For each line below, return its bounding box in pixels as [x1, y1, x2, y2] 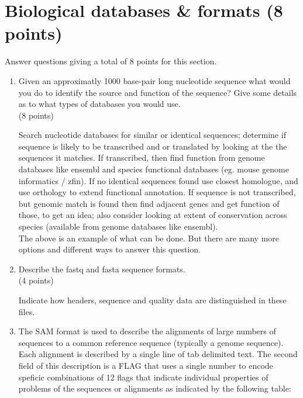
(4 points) [18, 274, 54, 286]
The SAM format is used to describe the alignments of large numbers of [18, 325, 276, 337]
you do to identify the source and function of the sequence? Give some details [18, 86, 297, 98]
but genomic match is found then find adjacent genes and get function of [18, 197, 280, 209]
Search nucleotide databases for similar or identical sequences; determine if [18, 129, 286, 141]
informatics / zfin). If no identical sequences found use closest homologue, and [18, 174, 298, 186]
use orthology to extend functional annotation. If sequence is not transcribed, [18, 186, 296, 198]
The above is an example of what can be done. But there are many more [18, 231, 280, 244]
